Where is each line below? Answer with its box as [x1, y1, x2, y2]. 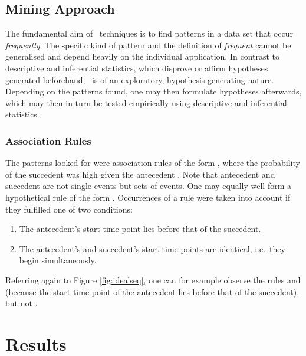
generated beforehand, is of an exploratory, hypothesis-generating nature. [5, 73, 274, 86]
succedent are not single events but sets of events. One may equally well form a [5, 179, 292, 192]
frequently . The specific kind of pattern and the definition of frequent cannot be [5, 38, 291, 51]
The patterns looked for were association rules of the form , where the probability [5, 156, 300, 169]
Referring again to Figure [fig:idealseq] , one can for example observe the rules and [5, 273, 301, 286]
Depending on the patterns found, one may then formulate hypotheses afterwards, [5, 85, 302, 97]
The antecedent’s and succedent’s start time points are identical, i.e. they [19, 242, 285, 254]
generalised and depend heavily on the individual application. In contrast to [5, 50, 280, 63]
